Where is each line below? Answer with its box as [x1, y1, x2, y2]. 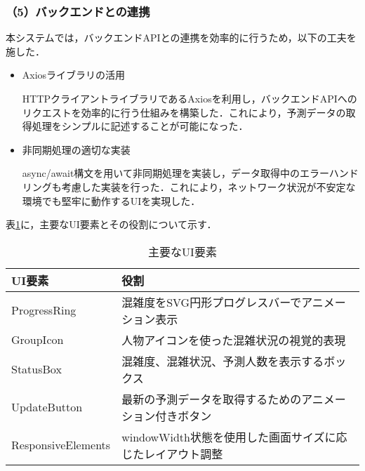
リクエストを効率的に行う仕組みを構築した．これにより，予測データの [22, 105, 346, 119]
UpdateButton [11, 399, 83, 416]
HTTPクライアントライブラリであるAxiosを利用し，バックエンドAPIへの [22, 91, 357, 105]
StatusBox [11, 361, 62, 378]
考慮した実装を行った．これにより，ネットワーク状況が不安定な [61, 179, 356, 194]
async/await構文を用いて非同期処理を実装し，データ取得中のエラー [22, 166, 329, 180]
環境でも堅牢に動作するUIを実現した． [22, 193, 201, 208]
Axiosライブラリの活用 [22, 67, 126, 82]
